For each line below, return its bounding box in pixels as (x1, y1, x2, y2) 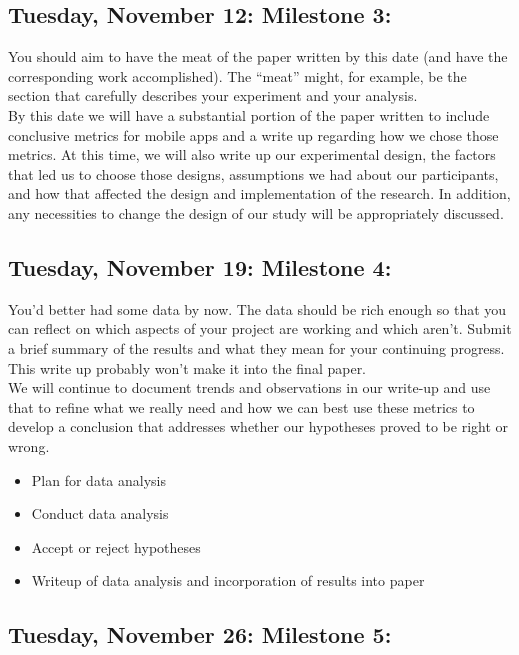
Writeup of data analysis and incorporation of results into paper (31, 570, 425, 591)
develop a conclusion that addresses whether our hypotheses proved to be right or (8, 416, 509, 437)
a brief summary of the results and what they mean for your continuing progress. (8, 337, 505, 358)
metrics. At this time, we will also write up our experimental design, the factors (8, 144, 496, 165)
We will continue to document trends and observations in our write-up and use (8, 377, 491, 398)
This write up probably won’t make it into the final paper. (8, 357, 367, 378)
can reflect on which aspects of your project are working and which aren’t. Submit (8, 318, 512, 339)
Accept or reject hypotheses (31, 536, 201, 557)
